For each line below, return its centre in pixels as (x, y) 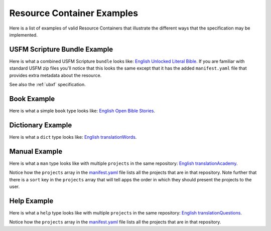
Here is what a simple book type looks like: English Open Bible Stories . (82, 111)
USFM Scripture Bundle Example (61, 49)
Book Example (32, 98)
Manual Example (36, 151)
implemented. (23, 35)
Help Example (31, 201)
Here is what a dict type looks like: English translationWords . (73, 137)
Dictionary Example (41, 125)
